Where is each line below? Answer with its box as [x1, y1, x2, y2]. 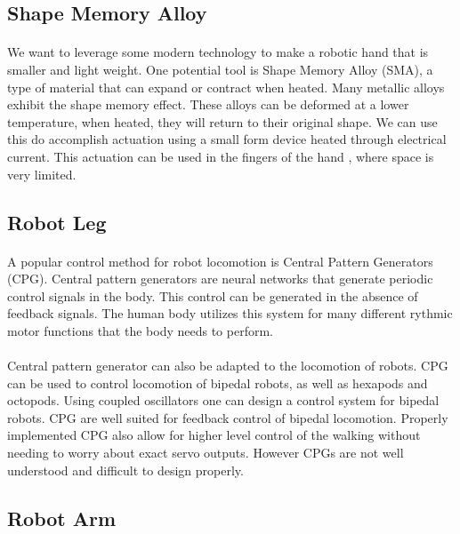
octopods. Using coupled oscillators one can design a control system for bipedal [7, 391, 440, 410]
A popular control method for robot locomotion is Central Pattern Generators [7, 251, 433, 270]
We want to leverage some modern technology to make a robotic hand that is [7, 43, 429, 61]
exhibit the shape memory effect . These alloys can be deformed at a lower [7, 95, 409, 114]
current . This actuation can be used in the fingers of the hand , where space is [7, 147, 434, 165]
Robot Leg [7, 208, 107, 235]
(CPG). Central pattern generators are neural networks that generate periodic [7, 269, 433, 288]
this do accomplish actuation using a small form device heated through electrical [7, 130, 447, 148]
